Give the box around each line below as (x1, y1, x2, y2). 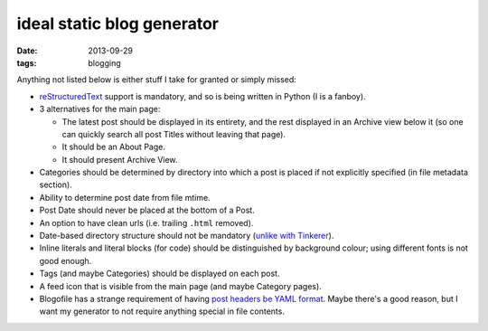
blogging (88, 57, 121, 68)
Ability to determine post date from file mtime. (39, 192, 211, 203)
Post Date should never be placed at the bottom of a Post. (39, 204, 255, 216)
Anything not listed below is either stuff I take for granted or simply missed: (16, 74, 297, 85)
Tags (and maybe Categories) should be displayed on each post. (39, 268, 280, 279)
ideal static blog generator (16, 14, 219, 33)
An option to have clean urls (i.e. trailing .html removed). (39, 217, 254, 228)
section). (39, 179, 72, 190)
